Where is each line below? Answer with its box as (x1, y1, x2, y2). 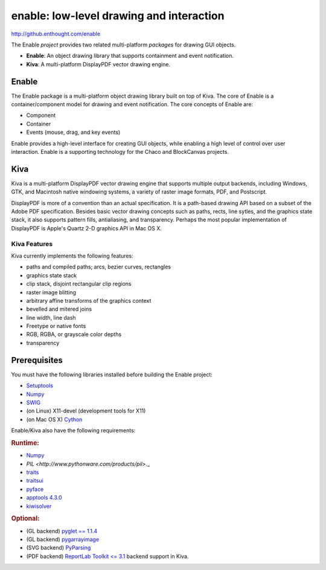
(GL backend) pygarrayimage (26, 536, 100, 543)
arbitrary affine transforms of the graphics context (26, 297, 152, 304)
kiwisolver (26, 502, 52, 510)
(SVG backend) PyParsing (26, 544, 91, 551)
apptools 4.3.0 (26, 494, 63, 501)
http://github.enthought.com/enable (11, 30, 101, 37)
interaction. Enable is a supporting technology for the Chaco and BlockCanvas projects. (11, 148, 229, 155)
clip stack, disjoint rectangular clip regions (26, 280, 132, 288)
